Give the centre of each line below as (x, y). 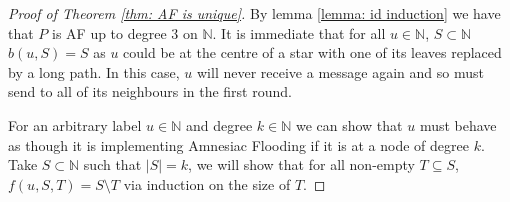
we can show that (349, 124)
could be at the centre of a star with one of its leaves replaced (312, 52)
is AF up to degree (109, 32)
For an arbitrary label (75, 124)
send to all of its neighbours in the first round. (150, 91)
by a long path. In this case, (94, 71)
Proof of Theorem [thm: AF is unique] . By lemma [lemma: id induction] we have (254, 13)
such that (112, 164)
